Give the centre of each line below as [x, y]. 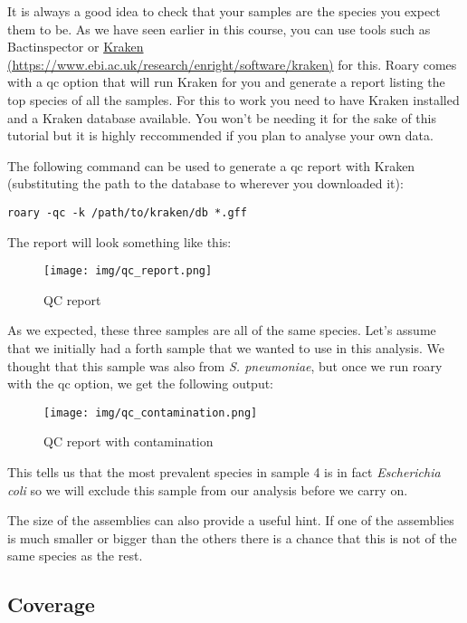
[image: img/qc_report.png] [128, 271]
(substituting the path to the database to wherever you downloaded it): [205, 183]
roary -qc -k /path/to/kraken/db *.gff [127, 212]
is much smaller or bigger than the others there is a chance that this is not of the [232, 537]
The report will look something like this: [119, 241]
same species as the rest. [75, 556]
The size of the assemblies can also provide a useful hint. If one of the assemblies [231, 520]
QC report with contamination [129, 441]
